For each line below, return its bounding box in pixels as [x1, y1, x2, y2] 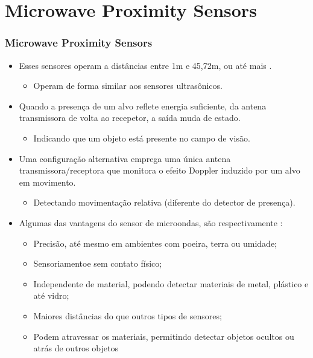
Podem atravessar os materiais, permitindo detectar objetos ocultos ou [33, 330, 294, 342]
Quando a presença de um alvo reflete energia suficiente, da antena [19, 99, 267, 112]
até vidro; [33, 289, 69, 302]
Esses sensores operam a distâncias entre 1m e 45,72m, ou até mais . [19, 59, 272, 71]
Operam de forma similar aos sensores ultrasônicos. [33, 79, 223, 92]
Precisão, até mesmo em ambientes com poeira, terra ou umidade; [33, 236, 277, 249]
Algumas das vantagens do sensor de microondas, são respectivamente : [19, 216, 283, 229]
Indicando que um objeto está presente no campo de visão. [33, 131, 250, 144]
